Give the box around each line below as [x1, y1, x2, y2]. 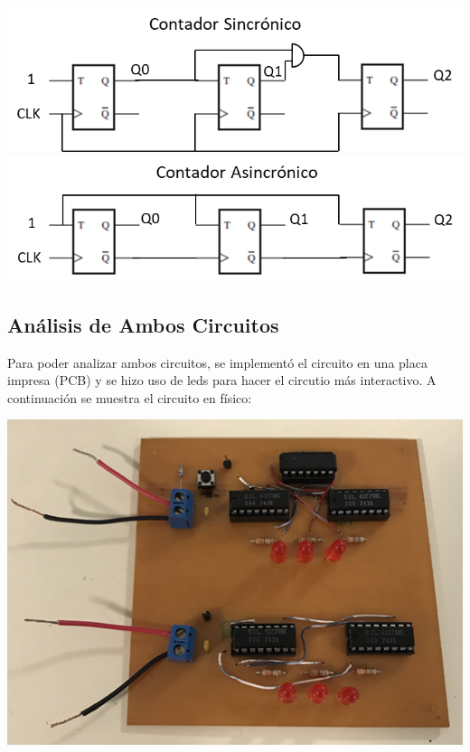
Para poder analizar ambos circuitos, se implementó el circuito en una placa [7, 352, 428, 371]
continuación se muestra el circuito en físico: [7, 388, 252, 407]
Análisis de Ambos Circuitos [7, 310, 279, 338]
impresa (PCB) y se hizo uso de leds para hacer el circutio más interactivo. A [7, 371, 437, 390]
